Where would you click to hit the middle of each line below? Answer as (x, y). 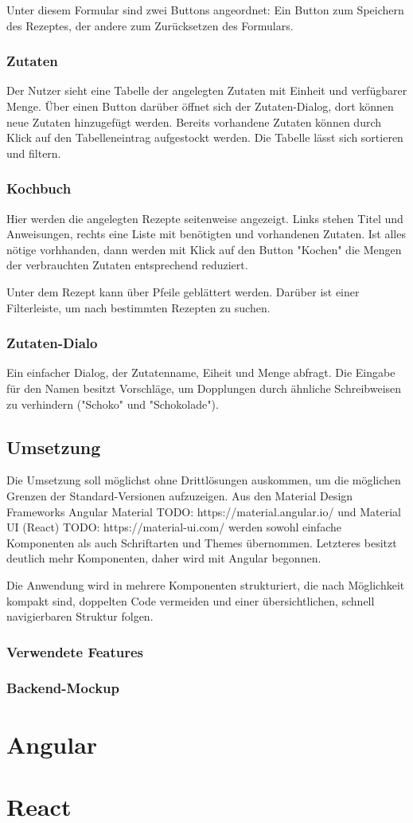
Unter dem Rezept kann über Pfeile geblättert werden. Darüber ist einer (183, 291)
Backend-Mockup (63, 688)
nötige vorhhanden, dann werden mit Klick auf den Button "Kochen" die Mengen (204, 249)
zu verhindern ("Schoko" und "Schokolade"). (113, 404)
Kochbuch (39, 188)
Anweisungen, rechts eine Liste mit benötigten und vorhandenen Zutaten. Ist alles (206, 234)
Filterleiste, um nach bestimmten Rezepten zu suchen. (138, 307)
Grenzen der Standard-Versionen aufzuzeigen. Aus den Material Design (180, 495)
